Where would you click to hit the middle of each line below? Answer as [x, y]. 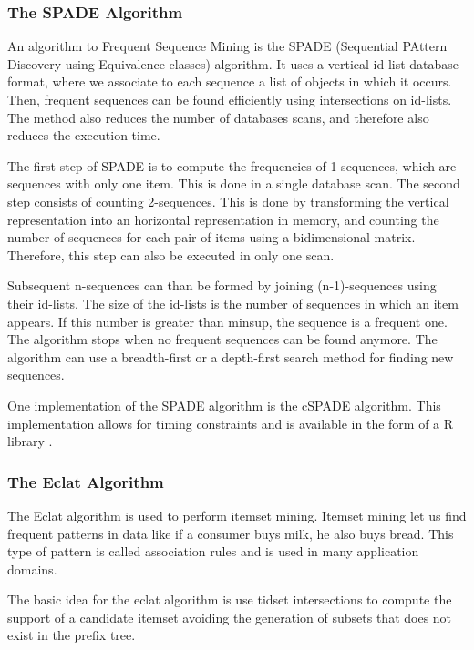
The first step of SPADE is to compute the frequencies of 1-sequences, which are [232, 165]
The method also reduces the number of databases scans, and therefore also [218, 117]
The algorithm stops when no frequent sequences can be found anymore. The [222, 339]
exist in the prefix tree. [72, 635]
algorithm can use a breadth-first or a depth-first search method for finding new [231, 356]
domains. [32, 569]
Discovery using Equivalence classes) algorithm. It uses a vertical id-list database [233, 63]
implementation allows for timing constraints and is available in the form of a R [231, 423]
